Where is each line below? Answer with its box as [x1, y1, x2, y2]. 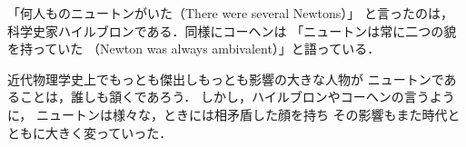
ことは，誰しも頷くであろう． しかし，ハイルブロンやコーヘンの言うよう [19, 87, 455, 106]
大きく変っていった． [45, 122, 173, 142]
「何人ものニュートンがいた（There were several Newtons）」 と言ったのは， [7, 4, 453, 22]
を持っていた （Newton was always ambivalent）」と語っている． [7, 39, 381, 58]
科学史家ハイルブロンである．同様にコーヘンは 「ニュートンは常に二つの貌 [7, 21, 457, 40]
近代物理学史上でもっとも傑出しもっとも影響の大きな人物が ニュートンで [7, 69, 444, 88]
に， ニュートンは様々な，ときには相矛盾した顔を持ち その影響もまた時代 [7, 104, 448, 123]
